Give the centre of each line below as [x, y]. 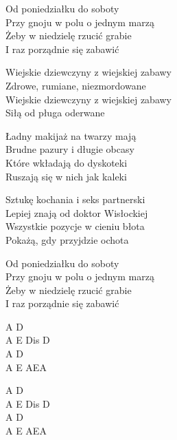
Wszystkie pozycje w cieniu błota [75, 226]
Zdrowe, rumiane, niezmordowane [76, 85]
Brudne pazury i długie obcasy [70, 149]
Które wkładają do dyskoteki [67, 162]
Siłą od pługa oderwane [55, 113]
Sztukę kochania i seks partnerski [75, 199]
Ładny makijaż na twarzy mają [71, 135]
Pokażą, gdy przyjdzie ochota [67, 239]
